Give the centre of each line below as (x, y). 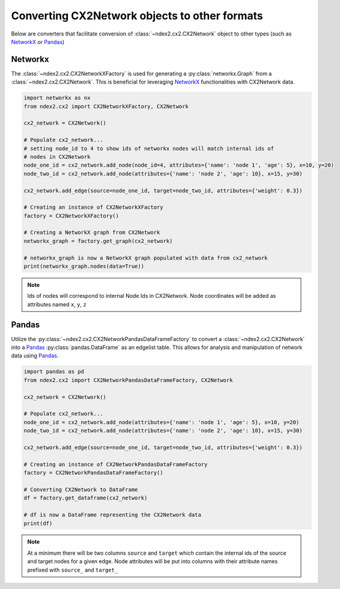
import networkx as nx (57, 98)
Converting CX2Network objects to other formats (137, 16)
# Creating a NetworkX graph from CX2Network (92, 233)
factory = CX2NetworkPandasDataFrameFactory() (93, 473)
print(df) (38, 523)
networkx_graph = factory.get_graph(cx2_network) (98, 241)
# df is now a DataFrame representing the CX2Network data (112, 515)
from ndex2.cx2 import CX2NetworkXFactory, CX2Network (106, 106)
